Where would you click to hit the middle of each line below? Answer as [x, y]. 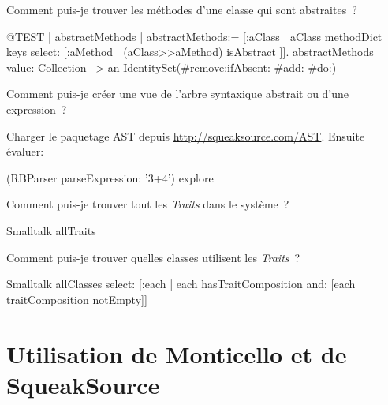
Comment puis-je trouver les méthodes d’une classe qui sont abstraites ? [182, 9]
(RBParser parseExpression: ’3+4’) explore [110, 177]
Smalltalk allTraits [51, 230]
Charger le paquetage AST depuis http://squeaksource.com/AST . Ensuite [186, 135]
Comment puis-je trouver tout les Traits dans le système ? [148, 204]
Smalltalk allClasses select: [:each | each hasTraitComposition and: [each [181, 284]
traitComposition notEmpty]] [77, 299]
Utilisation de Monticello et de [177, 353]
